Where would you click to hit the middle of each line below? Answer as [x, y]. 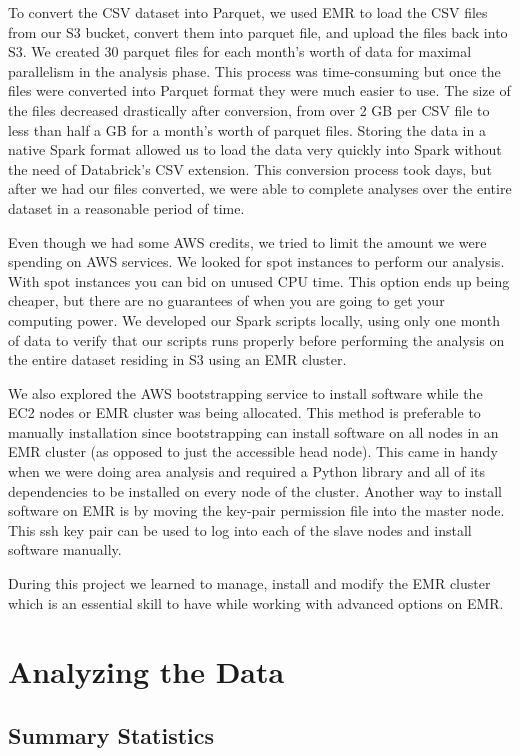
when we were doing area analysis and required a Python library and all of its [247, 471]
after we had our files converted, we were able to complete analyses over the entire [260, 188]
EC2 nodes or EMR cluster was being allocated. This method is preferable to [244, 412]
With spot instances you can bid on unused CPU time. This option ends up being [259, 280]
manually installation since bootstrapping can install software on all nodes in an [253, 431]
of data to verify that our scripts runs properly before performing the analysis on [256, 339]
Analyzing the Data [146, 671]
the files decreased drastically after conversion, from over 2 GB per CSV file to [249, 109]
